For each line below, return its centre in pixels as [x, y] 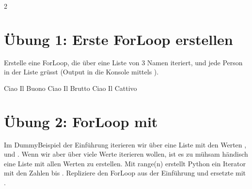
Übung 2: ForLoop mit [81, 121]
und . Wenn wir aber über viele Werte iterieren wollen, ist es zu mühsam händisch [126, 154]
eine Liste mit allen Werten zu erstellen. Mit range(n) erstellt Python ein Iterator [125, 163]
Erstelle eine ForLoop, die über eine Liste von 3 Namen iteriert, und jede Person [123, 62]
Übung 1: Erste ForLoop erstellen [118, 39]
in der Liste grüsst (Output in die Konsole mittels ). [81, 72]
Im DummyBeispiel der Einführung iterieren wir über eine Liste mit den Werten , [125, 144]
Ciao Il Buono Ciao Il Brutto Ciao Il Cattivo [71, 88]
